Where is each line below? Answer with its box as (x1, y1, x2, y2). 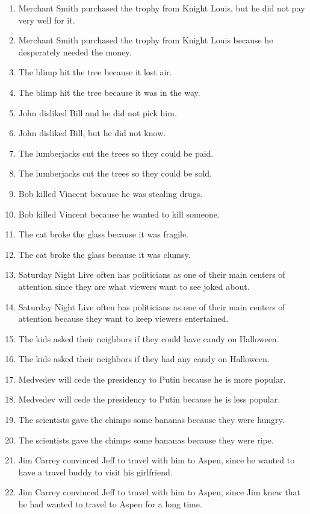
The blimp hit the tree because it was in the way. (18, 86, 200, 98)
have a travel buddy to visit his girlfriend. (18, 465, 173, 478)
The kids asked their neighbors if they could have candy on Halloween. (18, 332, 279, 345)
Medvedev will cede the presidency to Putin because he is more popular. (18, 372, 286, 385)
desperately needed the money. (18, 45, 132, 58)
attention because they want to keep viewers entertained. (18, 312, 229, 325)
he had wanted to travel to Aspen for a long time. (18, 498, 202, 510)
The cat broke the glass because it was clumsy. (18, 248, 191, 260)
